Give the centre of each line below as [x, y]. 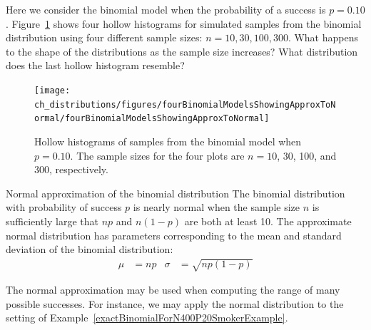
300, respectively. [71, 169]
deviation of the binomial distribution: [90, 249]
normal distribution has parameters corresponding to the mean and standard [174, 235]
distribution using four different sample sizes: [104, 37]
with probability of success [64, 207]
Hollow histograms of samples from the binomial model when [168, 141]
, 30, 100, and [307, 155]
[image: [52, 90]
